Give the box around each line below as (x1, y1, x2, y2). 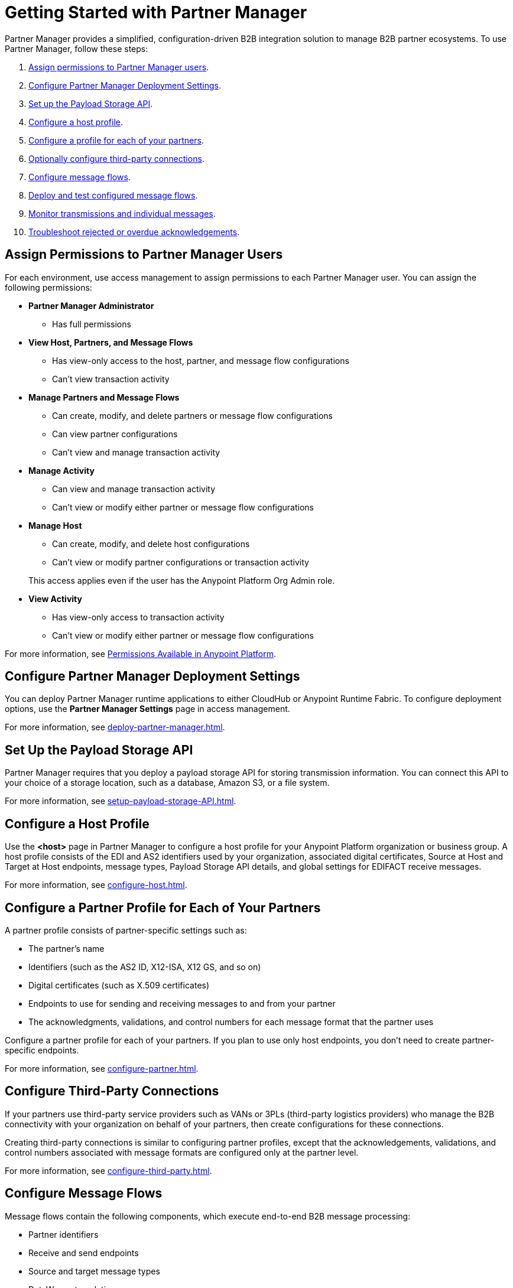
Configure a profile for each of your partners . (28, 135, 204, 145)
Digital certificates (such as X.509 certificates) (28, 980, 210, 990)
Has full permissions (52, 318, 131, 329)
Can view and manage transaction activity (52, 483, 216, 494)
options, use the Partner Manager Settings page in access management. (5, 704, 290, 714)
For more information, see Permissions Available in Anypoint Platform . (5, 648, 276, 659)
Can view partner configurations (52, 428, 178, 439)
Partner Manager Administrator (28, 300, 154, 311)
